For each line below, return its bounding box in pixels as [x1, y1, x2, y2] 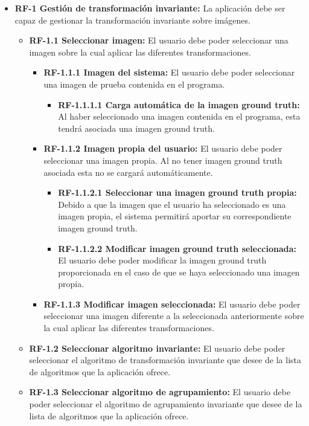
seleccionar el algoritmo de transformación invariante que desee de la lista [29, 353, 301, 366]
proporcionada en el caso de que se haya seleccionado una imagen [58, 265, 300, 278]
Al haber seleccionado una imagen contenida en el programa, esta [58, 110, 301, 123]
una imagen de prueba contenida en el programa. [43, 77, 225, 90]
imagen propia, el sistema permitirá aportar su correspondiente [58, 210, 291, 222]
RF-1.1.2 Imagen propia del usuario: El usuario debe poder [43, 142, 282, 155]
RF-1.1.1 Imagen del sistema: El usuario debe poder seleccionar [43, 66, 295, 79]
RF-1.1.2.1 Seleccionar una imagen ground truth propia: [58, 186, 297, 199]
